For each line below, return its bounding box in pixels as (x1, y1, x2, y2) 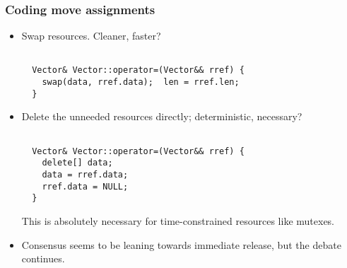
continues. (21, 251, 65, 266)
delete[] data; (42, 158, 113, 168)
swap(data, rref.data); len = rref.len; (42, 77, 240, 88)
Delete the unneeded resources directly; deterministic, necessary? (21, 109, 302, 124)
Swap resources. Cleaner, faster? (21, 28, 161, 43)
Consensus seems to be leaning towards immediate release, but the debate (21, 237, 341, 252)
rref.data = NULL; (42, 181, 129, 192)
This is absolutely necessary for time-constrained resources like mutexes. (21, 213, 335, 228)
